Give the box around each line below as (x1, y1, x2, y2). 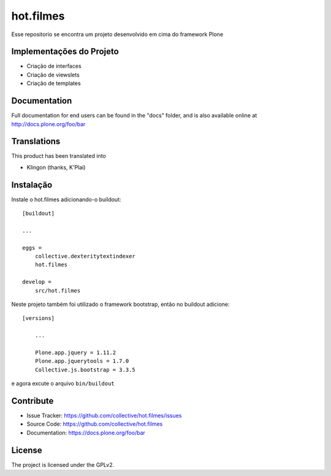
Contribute (11, 395, 54, 406)
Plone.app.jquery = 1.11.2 (34, 349, 116, 356)
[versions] (22, 315, 55, 322)
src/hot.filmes (34, 287, 81, 294)
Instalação (11, 179, 53, 190)
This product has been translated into (11, 152, 107, 160)
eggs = (22, 244, 42, 251)
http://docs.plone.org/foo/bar (11, 120, 86, 128)
